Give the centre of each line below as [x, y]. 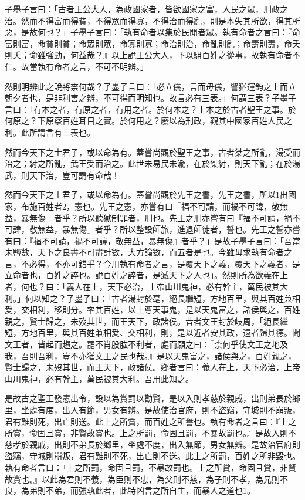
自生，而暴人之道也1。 [212, 490]
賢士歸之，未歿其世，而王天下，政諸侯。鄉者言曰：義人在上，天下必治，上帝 [152, 367]
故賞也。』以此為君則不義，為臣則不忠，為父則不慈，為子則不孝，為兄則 [142, 479]
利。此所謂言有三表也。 [50, 132]
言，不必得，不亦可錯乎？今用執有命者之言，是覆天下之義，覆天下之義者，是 [152, 263]
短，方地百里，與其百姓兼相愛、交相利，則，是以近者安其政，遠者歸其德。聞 [152, 332]
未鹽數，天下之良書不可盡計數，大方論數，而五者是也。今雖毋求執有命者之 [148, 252]
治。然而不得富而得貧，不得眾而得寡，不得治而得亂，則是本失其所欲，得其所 [152, 20]
